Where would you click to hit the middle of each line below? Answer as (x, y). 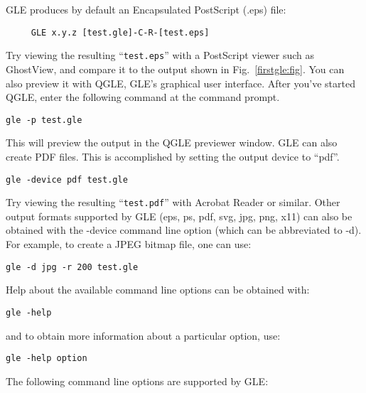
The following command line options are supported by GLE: (137, 381)
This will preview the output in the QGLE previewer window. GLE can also (172, 142)
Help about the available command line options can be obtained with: (158, 290)
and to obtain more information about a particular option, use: (143, 335)
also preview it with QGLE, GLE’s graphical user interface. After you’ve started (181, 83)
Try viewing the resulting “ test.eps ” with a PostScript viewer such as (160, 55)
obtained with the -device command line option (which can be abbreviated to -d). (184, 230)
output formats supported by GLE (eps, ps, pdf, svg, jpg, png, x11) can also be (179, 216)
